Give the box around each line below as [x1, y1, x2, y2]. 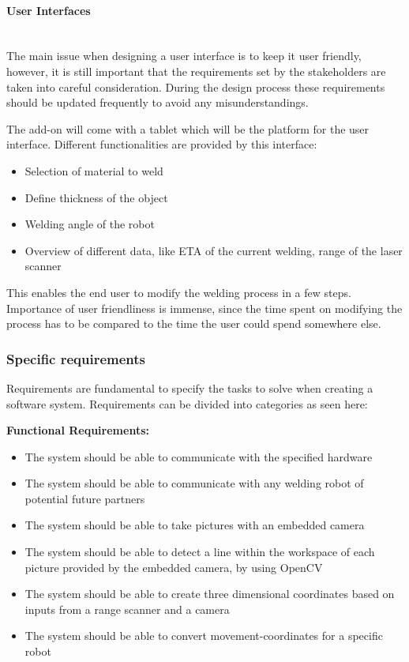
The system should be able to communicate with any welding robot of [24, 475, 364, 491]
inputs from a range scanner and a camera [24, 600, 230, 617]
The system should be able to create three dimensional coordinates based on [24, 585, 395, 602]
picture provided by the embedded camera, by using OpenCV [24, 559, 323, 575]
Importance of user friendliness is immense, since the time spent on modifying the [6, 299, 403, 316]
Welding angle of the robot [24, 216, 155, 232]
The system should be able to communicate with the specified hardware [24, 448, 373, 465]
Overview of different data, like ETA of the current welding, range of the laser [24, 242, 403, 258]
